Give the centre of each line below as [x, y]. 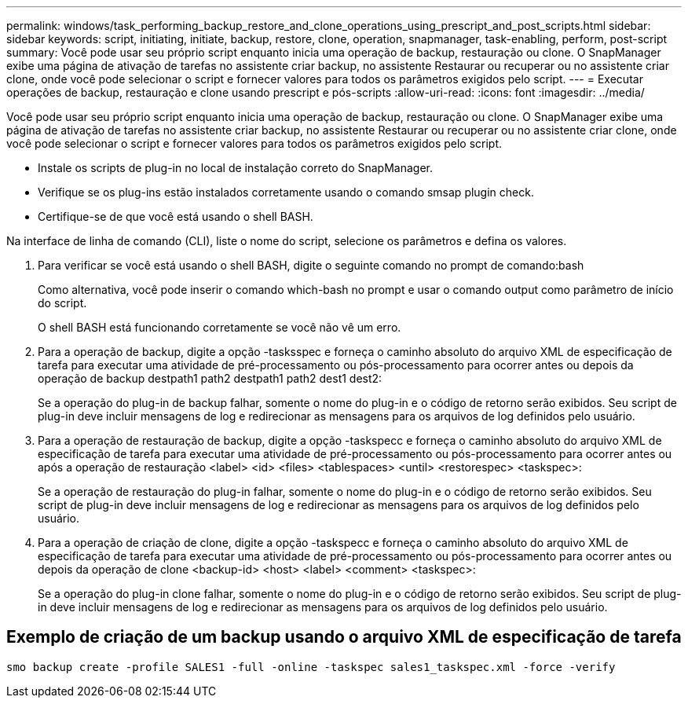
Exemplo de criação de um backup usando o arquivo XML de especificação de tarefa [344, 637]
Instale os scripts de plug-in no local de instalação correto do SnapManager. [236, 168]
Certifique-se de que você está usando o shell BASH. [176, 216]
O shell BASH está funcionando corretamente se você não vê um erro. [220, 327]
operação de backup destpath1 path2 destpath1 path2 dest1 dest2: [210, 378]
